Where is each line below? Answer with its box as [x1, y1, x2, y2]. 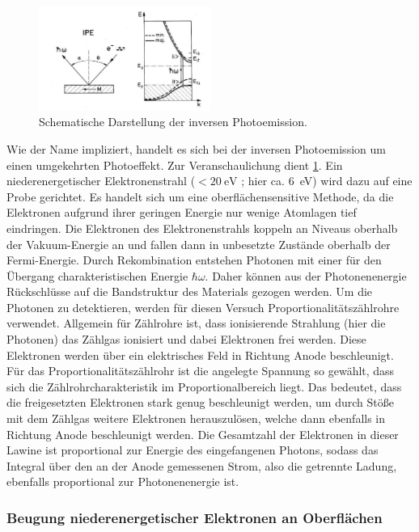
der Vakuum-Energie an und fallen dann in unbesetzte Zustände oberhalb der [6, 235, 391, 252]
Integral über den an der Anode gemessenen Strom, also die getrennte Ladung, [6, 457, 397, 474]
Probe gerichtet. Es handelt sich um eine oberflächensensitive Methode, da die [6, 188, 394, 205]
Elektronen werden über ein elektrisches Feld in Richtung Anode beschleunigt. [6, 346, 394, 363]
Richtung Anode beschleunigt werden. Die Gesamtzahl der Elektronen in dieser [6, 425, 399, 442]
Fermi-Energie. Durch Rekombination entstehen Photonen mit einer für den [6, 251, 382, 268]
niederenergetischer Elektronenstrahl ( [6, 172, 196, 189]
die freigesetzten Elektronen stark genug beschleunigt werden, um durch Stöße [6, 394, 394, 411]
